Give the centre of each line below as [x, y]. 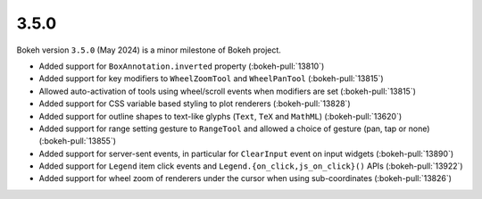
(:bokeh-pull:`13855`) [77, 141]
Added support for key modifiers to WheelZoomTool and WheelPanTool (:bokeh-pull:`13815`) [211, 79]
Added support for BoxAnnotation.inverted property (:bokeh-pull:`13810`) [182, 66]
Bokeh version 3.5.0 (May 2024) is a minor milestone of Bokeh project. [149, 50]
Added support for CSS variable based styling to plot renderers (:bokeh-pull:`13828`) [195, 104]
